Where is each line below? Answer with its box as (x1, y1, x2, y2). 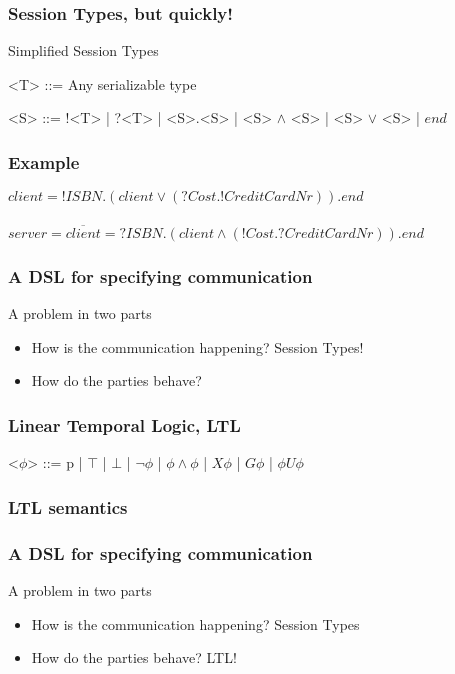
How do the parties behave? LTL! (31, 647, 237, 668)
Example (8, 149, 80, 174)
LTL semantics (8, 494, 128, 519)
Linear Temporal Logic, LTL (8, 412, 241, 437)
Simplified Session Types (8, 40, 159, 61)
